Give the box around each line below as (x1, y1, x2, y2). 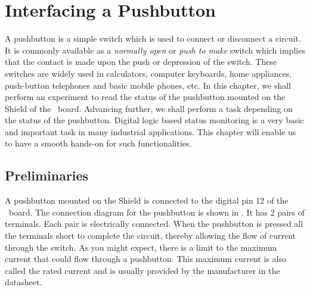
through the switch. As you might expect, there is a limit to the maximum (5, 241, 277, 253)
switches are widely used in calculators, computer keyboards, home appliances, (5, 67, 292, 79)
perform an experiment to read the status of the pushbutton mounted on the (5, 91, 286, 103)
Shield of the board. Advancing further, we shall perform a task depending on (5, 102, 293, 114)
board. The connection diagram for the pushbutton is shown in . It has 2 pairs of (8, 205, 305, 218)
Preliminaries (5, 166, 89, 185)
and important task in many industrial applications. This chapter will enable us (5, 125, 296, 138)
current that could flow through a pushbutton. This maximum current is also (5, 252, 286, 265)
